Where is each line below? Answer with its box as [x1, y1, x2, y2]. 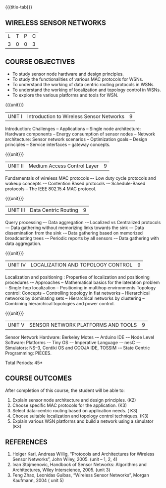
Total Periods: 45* [5, 360, 43, 366]
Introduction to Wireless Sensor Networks [27, 113, 125, 120]
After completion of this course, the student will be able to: [5, 387, 125, 393]
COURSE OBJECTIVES [5, 58, 75, 66]
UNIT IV [7, 261, 26, 268]
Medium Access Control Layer [28, 162, 99, 169]
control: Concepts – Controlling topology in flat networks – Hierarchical [5, 290, 150, 296]
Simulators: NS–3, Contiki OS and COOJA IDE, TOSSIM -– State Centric [5, 345, 150, 351]
